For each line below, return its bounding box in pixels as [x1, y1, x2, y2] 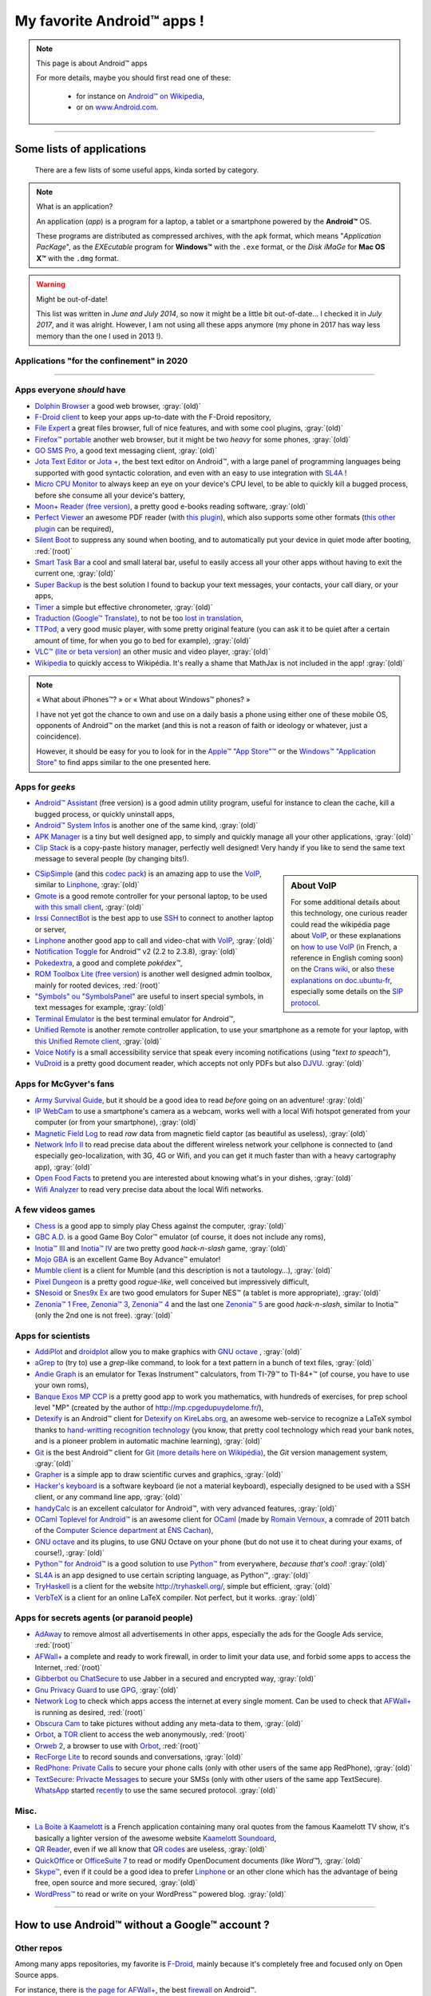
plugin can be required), [34, 524, 114, 533]
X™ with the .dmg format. [36, 253, 119, 263]
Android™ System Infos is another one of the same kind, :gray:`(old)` [34, 821, 259, 830]
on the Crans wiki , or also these [291, 964, 395, 974]
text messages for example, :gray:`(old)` [34, 1003, 167, 1012]
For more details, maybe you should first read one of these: [36, 73, 231, 83]
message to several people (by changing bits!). [34, 854, 189, 864]
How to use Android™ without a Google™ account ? [14, 1918, 271, 1931]
